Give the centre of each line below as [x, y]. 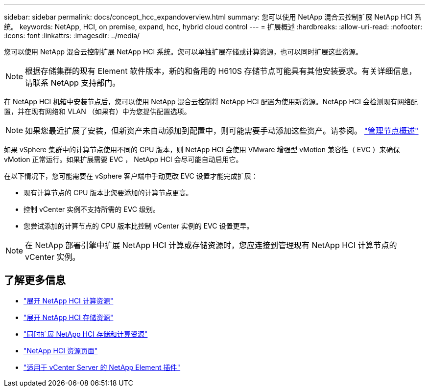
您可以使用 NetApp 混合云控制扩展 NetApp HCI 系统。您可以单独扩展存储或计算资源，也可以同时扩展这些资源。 [183, 52]
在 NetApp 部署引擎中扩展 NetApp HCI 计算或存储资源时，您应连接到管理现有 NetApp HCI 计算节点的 [211, 245]
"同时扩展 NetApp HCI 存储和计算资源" [86, 334]
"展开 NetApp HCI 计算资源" [69, 300]
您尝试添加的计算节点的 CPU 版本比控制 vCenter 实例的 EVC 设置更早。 [139, 226]
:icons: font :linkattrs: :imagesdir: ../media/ [72, 35]
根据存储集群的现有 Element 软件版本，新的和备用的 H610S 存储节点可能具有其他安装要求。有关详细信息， [221, 71]
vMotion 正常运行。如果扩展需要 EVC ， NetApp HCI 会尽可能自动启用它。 [123, 159]
